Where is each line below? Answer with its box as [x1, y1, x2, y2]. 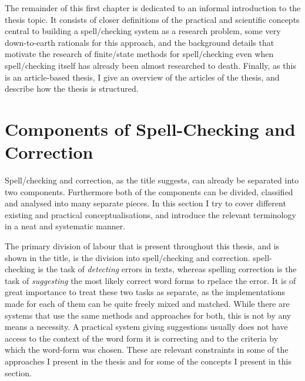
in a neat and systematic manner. [5, 220, 126, 232]
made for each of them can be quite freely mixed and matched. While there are [5, 298, 290, 309]
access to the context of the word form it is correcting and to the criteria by [5, 332, 279, 344]
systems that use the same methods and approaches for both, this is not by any [5, 309, 291, 321]
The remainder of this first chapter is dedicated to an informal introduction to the [5, 2, 301, 14]
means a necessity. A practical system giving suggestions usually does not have [5, 320, 288, 333]
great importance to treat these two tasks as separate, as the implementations [5, 286, 286, 298]
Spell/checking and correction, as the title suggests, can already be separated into [5, 174, 299, 186]
